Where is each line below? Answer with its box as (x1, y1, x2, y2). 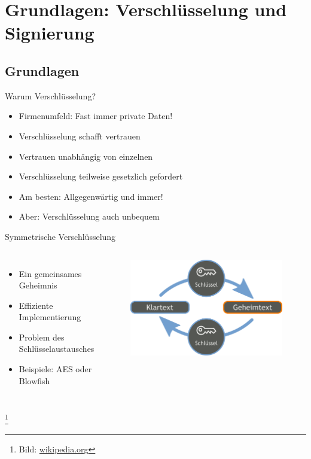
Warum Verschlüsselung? (5, 89, 96, 102)
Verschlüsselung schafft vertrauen (19, 129, 141, 142)
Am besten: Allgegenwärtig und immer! (19, 190, 163, 202)
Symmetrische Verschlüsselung (5, 230, 116, 242)
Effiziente (19, 299, 53, 311)
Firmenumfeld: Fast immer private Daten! (19, 110, 173, 122)
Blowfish (19, 374, 50, 387)
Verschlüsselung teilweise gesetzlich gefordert (19, 170, 183, 183)
